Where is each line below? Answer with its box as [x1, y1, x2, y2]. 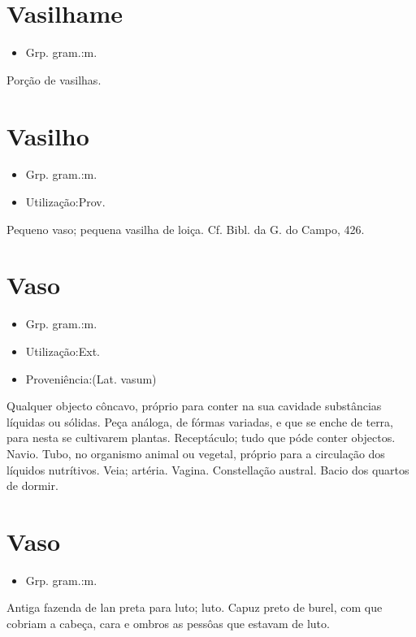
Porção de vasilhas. [6, 71, 102, 88]
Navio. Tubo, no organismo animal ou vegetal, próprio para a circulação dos [6, 444, 385, 461]
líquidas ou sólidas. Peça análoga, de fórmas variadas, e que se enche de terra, [6, 413, 393, 430]
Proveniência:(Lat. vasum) [25, 370, 157, 387]
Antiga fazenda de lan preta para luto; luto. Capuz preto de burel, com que [6, 599, 383, 616]
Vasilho [6, 119, 89, 152]
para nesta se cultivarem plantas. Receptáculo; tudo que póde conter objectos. [6, 429, 396, 446]
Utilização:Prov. [25, 193, 106, 210]
